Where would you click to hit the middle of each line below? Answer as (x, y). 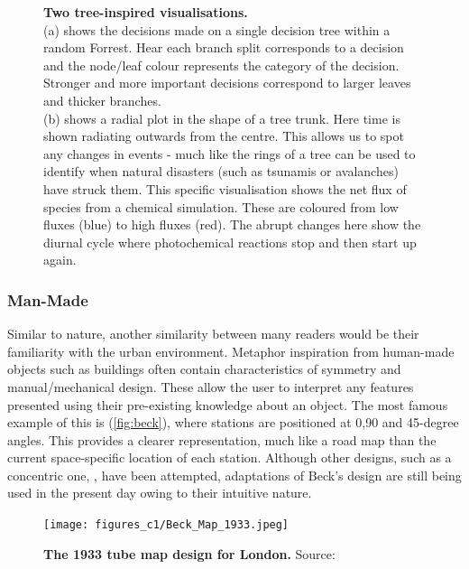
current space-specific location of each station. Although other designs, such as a (230, 457)
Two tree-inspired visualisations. (146, 12)
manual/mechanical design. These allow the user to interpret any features (211, 386)
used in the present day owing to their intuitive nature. (160, 493)
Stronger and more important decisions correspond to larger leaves (227, 83)
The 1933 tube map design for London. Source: (189, 553)
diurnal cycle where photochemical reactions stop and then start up (230, 242)
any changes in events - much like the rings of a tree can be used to (230, 153)
